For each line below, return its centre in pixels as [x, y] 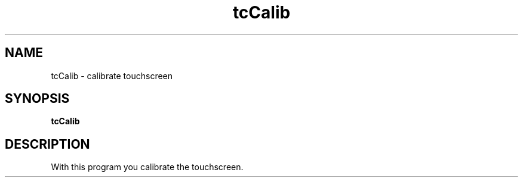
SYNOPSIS [37, 99]
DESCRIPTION [47, 144]
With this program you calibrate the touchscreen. [147, 167]
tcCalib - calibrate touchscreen [112, 76]
